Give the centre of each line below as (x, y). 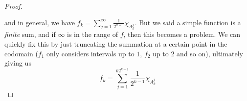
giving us (18, 63)
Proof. (13, 6)
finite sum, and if (30, 34)
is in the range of (92, 34)
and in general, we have (40, 22)
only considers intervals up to (90, 53)
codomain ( (21, 53)
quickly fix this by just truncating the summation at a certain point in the (116, 43)
